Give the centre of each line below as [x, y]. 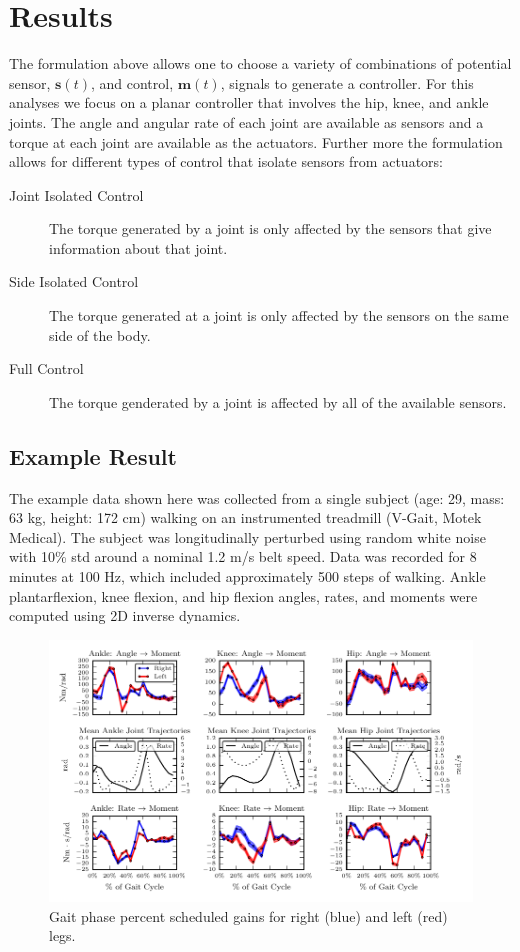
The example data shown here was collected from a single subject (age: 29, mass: [257, 497]
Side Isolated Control [74, 281]
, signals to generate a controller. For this [347, 82]
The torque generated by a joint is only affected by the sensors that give [270, 228]
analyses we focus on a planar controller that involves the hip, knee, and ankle [249, 102]
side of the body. [100, 334]
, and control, [132, 82]
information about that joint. [138, 247]
